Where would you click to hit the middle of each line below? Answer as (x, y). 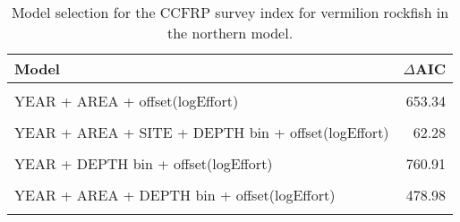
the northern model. (230, 33)
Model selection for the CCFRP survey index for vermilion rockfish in (230, 12)
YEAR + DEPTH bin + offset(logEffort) (144, 163)
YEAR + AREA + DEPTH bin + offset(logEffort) (175, 195)
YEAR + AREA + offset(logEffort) (127, 101)
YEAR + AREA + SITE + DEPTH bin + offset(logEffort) (202, 132)
